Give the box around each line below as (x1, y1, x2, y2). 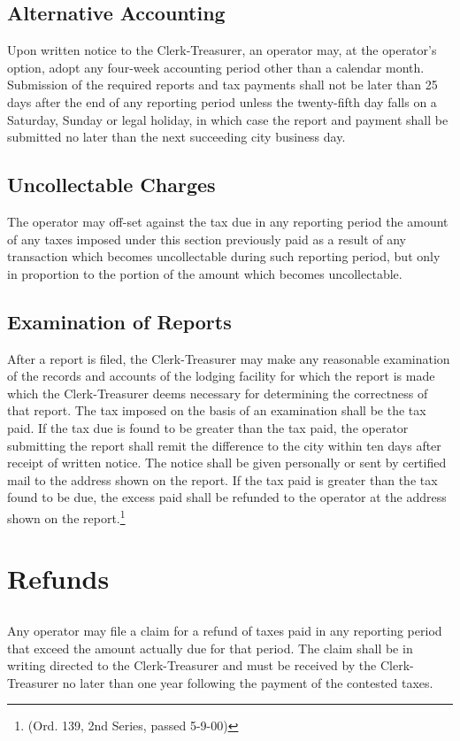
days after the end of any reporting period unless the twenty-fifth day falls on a (7, 92, 437, 111)
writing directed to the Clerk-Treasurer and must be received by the (7, 656, 377, 675)
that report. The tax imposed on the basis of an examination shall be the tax (7, 401, 426, 420)
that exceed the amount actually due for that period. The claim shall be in (7, 638, 413, 657)
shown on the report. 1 (7, 506, 126, 527)
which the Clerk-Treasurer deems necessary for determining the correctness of (7, 383, 428, 402)
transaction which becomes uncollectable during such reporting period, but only (7, 247, 441, 266)
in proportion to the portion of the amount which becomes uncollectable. (7, 264, 402, 282)
